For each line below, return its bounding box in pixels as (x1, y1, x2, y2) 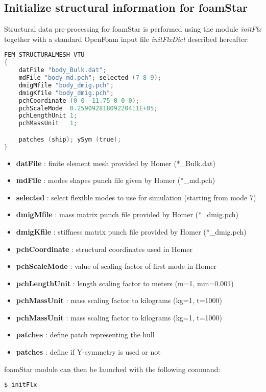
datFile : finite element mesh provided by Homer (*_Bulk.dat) (16, 157, 215, 168)
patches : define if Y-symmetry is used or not (16, 347, 161, 357)
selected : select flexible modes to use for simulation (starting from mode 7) (16, 192, 256, 202)
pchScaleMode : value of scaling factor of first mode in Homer (16, 261, 216, 271)
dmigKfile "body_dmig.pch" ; (18, 89, 114, 97)
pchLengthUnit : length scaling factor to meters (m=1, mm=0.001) (16, 278, 234, 288)
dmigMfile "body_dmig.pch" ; (18, 81, 114, 89)
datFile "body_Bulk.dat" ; (18, 66, 107, 74)
